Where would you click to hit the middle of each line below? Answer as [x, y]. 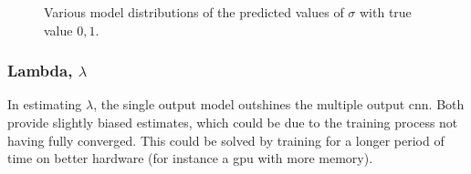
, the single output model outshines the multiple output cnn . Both [279, 104]
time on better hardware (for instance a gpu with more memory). [190, 158]
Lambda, [40, 71]
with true [386, 12]
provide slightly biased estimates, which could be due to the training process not [233, 122]
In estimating [45, 104]
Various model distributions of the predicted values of [194, 12]
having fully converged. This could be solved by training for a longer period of [226, 140]
